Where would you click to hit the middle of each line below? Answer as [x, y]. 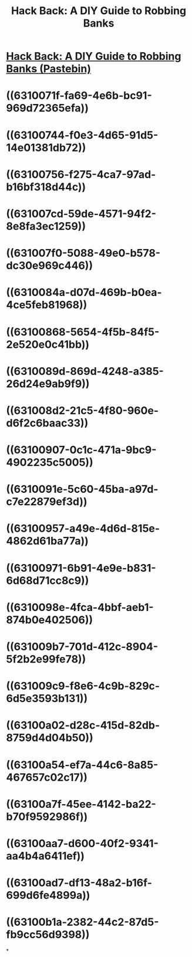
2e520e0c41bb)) [48, 344]
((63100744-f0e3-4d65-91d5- [82, 135]
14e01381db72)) [46, 147]
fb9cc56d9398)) [48, 935]
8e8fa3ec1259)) [46, 226]
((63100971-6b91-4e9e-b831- [81, 568]
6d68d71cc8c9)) [48, 580]
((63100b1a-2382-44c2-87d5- [82, 922]
